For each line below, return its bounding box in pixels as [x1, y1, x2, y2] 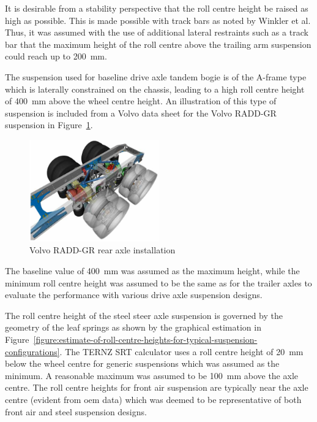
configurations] [5, 345, 60, 358]
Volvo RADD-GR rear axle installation [29, 244, 176, 256]
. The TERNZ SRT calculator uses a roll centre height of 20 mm [59, 345, 304, 358]
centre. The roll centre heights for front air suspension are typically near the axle [5, 381, 308, 394]
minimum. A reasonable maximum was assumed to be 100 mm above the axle [5, 369, 298, 382]
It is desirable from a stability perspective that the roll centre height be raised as [5, 2, 308, 14]
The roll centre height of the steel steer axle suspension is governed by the [5, 309, 283, 321]
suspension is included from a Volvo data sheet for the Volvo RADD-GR [5, 106, 277, 119]
